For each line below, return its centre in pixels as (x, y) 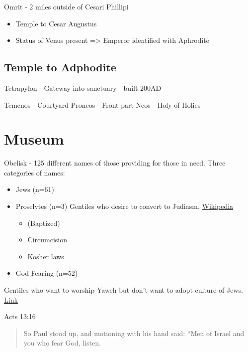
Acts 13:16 (20, 316)
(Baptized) (44, 223)
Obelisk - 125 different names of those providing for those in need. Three (115, 163)
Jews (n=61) (35, 189)
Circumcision (47, 240)
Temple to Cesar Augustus (56, 23)
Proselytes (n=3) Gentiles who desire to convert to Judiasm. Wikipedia (124, 206)
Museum (34, 139)
